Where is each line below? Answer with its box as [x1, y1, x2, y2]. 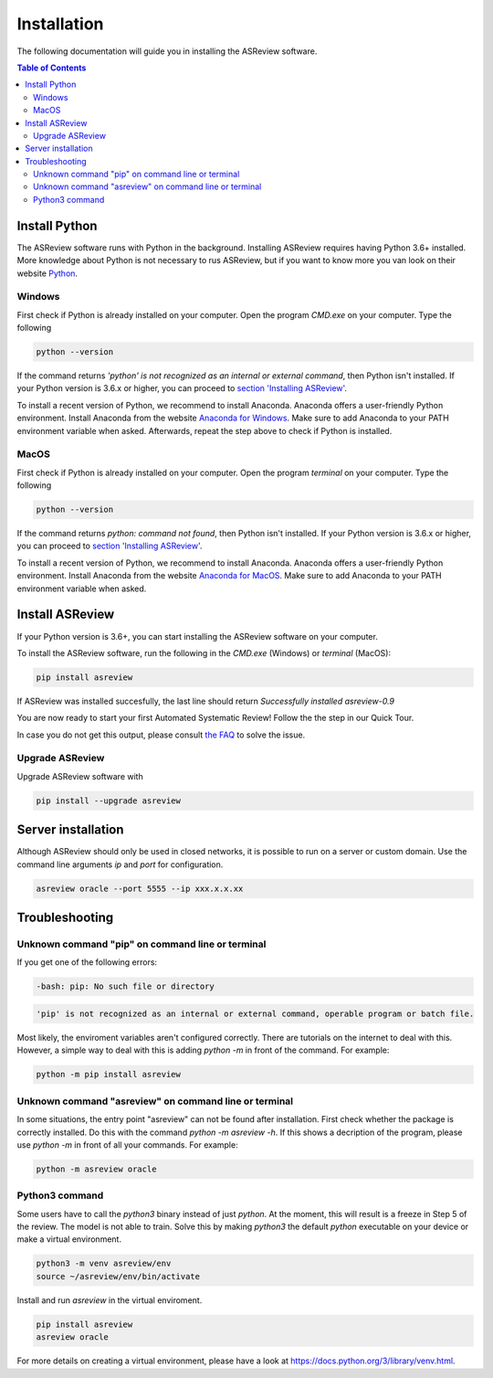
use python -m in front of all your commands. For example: [16, 1139, 238, 1150]
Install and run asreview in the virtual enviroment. [16, 1294, 203, 1306]
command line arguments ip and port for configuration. [16, 859, 224, 870]
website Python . [16, 268, 78, 279]
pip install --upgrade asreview [36, 795, 182, 806]
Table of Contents [16, 62, 87, 73]
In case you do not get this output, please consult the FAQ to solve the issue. [16, 729, 306, 740]
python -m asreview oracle [36, 1163, 157, 1174]
